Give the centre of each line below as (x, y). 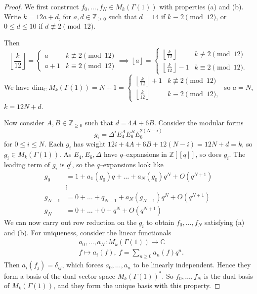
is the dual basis (228, 276)
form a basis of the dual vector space (60, 276)
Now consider (24, 123)
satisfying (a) (224, 222)
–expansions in (145, 154)
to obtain (160, 222)
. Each (54, 144)
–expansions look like (131, 164)
